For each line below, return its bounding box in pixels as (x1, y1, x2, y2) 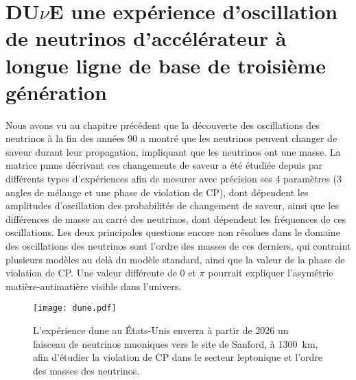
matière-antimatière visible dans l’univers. (5, 278, 182, 293)
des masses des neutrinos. (33, 363, 140, 377)
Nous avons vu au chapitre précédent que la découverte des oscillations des (5, 117, 320, 132)
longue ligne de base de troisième (5, 51, 327, 79)
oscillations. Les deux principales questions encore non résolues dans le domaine (5, 225, 340, 239)
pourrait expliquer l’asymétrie (208, 265, 333, 280)
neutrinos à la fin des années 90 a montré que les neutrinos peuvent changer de (5, 131, 337, 145)
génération (5, 78, 107, 106)
